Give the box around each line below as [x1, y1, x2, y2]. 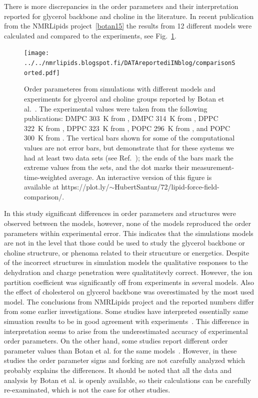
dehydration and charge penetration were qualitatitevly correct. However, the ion [4, 267, 252, 277]
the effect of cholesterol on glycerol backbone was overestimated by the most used [4, 286, 254, 297]
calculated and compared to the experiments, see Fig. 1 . [4, 30, 176, 40]
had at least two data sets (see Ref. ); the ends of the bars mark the [24, 152, 233, 162]
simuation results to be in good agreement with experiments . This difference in [4, 316, 249, 326]
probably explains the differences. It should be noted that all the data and [4, 364, 231, 375]
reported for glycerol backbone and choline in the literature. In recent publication [4, 10, 254, 21]
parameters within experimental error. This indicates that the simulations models [4, 227, 253, 238]
